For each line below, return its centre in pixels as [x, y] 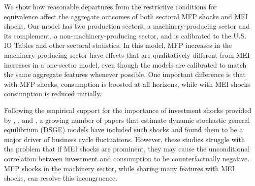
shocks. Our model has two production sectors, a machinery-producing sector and [127, 26]
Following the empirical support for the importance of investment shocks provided [128, 110]
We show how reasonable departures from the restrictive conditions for [111, 6]
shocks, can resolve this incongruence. [61, 178]
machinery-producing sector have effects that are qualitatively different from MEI [127, 55]
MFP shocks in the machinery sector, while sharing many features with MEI [119, 168]
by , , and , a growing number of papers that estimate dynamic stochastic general [127, 120]
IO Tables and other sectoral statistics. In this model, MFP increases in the [118, 45]
